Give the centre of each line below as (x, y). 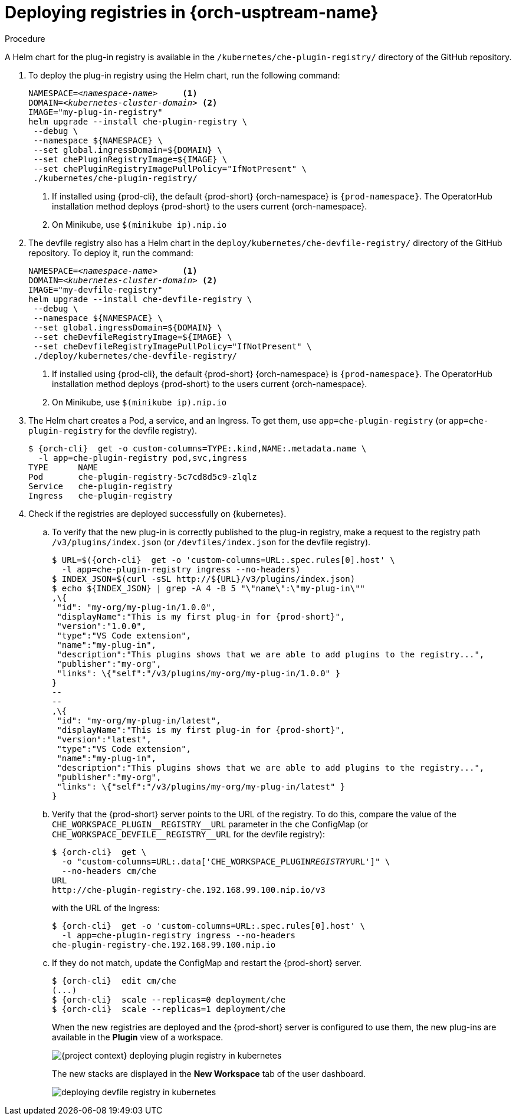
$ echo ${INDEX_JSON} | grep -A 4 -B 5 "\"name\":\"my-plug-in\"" (209, 588)
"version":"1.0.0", (102, 626)
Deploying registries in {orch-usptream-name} (192, 12)
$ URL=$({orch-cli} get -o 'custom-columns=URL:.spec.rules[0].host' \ (224, 560)
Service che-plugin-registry (101, 486)
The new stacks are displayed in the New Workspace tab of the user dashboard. (209, 1073)
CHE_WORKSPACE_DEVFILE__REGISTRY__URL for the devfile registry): (188, 834)
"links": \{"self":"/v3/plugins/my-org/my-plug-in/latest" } (201, 786)
